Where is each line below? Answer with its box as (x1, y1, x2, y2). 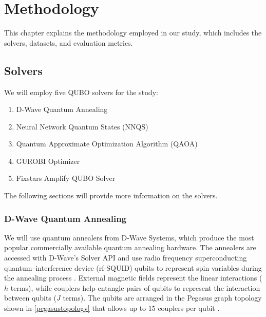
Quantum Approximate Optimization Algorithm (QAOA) (16, 138, 198, 149)
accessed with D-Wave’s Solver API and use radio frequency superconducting (4, 252, 247, 263)
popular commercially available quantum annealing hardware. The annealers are (4, 242, 256, 253)
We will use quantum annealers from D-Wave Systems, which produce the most (4, 232, 254, 243)
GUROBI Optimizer (16, 155, 80, 166)
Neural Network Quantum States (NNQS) (16, 121, 148, 132)
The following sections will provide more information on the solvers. (4, 190, 218, 201)
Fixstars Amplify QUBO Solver (16, 173, 116, 183)
